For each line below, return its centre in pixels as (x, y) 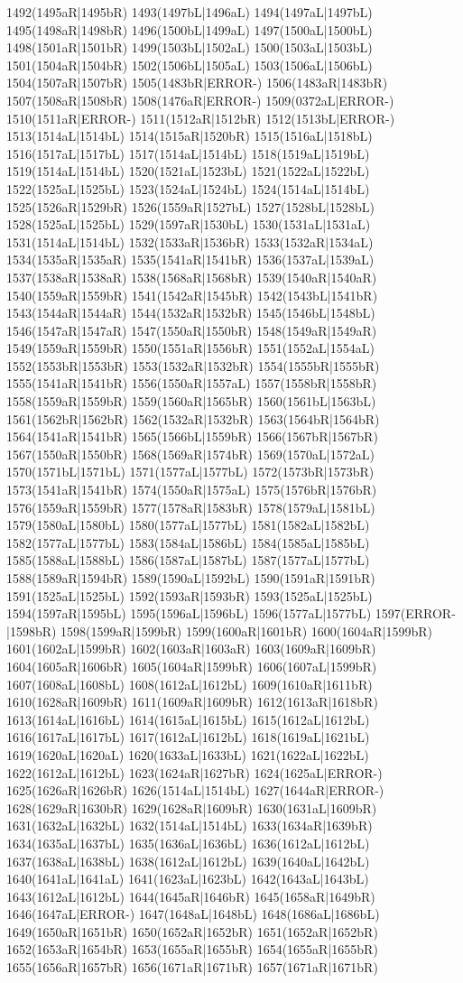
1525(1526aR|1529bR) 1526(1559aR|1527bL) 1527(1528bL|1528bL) (190, 206)
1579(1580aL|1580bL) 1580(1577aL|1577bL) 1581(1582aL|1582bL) (188, 525)
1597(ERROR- (415, 613)
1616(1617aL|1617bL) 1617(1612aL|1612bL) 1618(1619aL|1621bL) (188, 737)
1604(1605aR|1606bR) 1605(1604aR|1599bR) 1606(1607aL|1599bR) (192, 666)
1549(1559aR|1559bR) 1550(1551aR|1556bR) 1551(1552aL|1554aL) (190, 348)
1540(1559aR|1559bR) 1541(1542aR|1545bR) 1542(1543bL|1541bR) (192, 295)
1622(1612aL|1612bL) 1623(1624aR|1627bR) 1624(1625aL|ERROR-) (194, 772)
